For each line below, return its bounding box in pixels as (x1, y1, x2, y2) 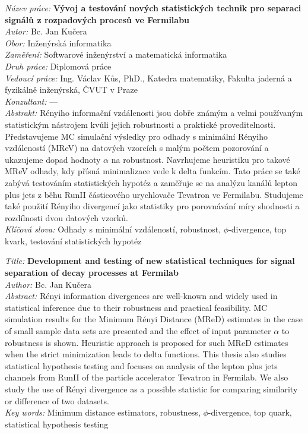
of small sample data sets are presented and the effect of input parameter (5, 325, 271, 337)
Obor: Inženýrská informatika (5, 36, 112, 49)
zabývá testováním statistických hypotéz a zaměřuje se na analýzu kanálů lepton (5, 176, 298, 188)
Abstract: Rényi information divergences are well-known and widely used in (5, 290, 278, 302)
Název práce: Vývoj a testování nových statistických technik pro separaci (5, 2, 301, 14)
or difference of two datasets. (5, 394, 109, 407)
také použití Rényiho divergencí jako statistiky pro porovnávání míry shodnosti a (5, 200, 300, 212)
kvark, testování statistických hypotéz (5, 234, 142, 247)
